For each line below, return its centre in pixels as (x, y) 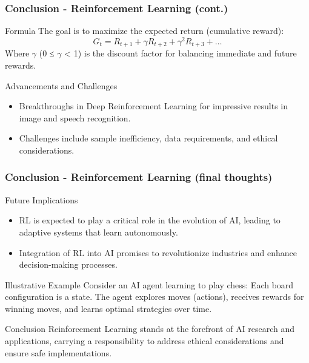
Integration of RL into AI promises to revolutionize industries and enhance (158, 252)
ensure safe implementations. (58, 352)
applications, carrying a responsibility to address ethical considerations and (145, 341)
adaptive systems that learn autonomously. (98, 232)
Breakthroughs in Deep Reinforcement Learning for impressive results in (154, 106)
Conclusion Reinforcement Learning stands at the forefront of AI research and (150, 329)
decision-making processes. (68, 264)
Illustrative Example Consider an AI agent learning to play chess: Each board (149, 284)
